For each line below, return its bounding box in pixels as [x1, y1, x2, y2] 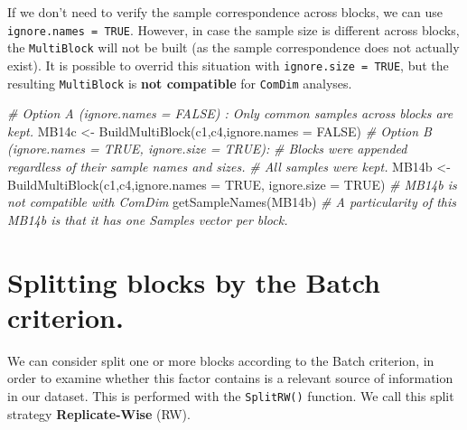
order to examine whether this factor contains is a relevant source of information [7, 369, 453, 388]
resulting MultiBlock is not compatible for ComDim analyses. [7, 73, 352, 92]
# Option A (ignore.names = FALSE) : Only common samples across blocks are [7, 104, 453, 123]
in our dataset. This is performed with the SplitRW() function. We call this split [7, 386, 454, 405]
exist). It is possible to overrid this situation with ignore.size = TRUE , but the [7, 55, 449, 74]
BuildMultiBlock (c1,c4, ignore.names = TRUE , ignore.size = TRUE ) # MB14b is [7, 174, 457, 193]
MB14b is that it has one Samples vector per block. [7, 210, 288, 229]
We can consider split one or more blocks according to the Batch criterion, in [7, 351, 434, 369]
